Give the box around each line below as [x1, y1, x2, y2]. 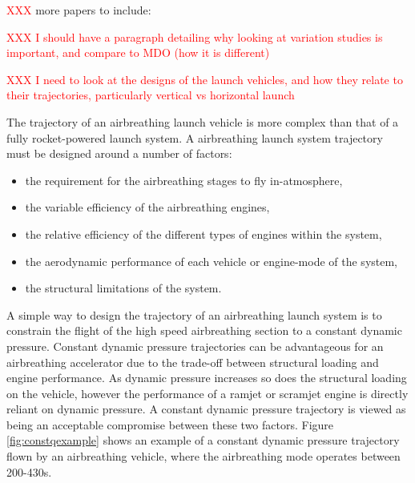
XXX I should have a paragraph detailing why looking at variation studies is [6, 28, 383, 45]
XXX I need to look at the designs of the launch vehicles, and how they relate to [6, 70, 403, 87]
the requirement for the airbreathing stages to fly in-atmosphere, [25, 171, 343, 188]
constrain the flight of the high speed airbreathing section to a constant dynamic [6, 322, 402, 339]
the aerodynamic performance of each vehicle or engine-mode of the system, [25, 252, 398, 269]
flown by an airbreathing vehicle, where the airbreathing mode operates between [6, 448, 401, 465]
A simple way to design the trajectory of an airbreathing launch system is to [6, 306, 382, 323]
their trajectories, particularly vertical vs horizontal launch [6, 87, 295, 103]
